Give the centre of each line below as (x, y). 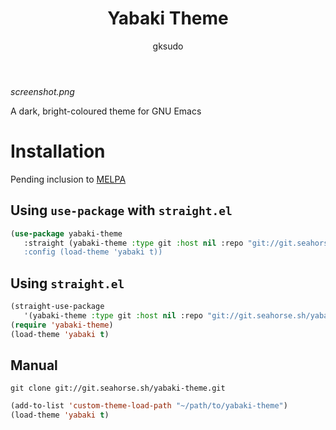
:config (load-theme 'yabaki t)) (93, 252)
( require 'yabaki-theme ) (62, 325)
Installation (58, 151)
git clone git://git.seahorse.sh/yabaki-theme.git (118, 388)
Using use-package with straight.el (121, 210)
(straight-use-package (57, 307)
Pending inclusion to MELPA (68, 179)
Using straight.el (67, 283)
